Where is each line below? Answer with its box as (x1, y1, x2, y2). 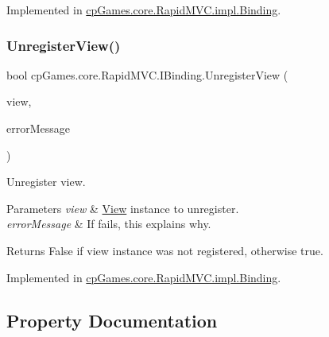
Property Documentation (6, 308, 218, 332)
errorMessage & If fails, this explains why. (6, 215, 211, 232)
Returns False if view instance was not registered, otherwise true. (6, 242, 323, 258)
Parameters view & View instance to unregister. (6, 199, 239, 216)
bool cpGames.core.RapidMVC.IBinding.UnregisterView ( (6, 66, 288, 83)
